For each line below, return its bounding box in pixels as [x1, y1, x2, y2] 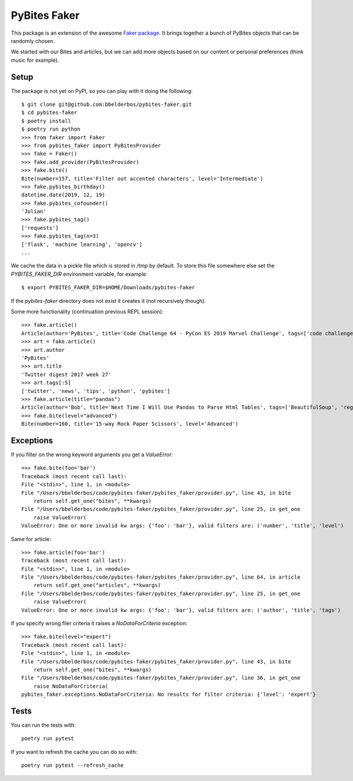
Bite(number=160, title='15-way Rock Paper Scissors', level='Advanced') [21, 420, 239, 428]
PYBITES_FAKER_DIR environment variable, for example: [11, 271, 148, 278]
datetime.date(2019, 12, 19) [21, 192, 105, 198]
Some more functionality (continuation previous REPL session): [11, 308, 164, 315]
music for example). [11, 56, 59, 64]
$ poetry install [21, 118, 71, 124]
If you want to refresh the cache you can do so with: [11, 748, 138, 755]
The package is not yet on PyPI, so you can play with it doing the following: [11, 87, 193, 94]
